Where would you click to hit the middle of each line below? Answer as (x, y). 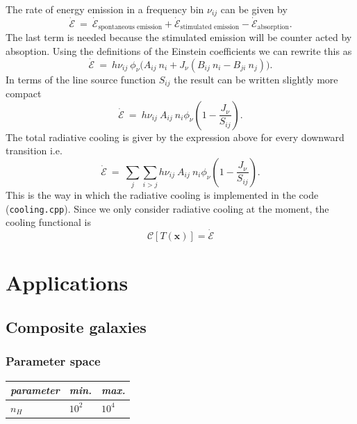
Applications (67, 283)
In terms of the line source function (81, 79)
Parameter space (53, 361)
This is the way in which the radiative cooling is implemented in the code (162, 195)
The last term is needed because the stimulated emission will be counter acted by (179, 37)
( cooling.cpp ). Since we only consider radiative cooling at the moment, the (167, 208)
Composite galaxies (76, 326)
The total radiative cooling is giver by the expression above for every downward (175, 137)
